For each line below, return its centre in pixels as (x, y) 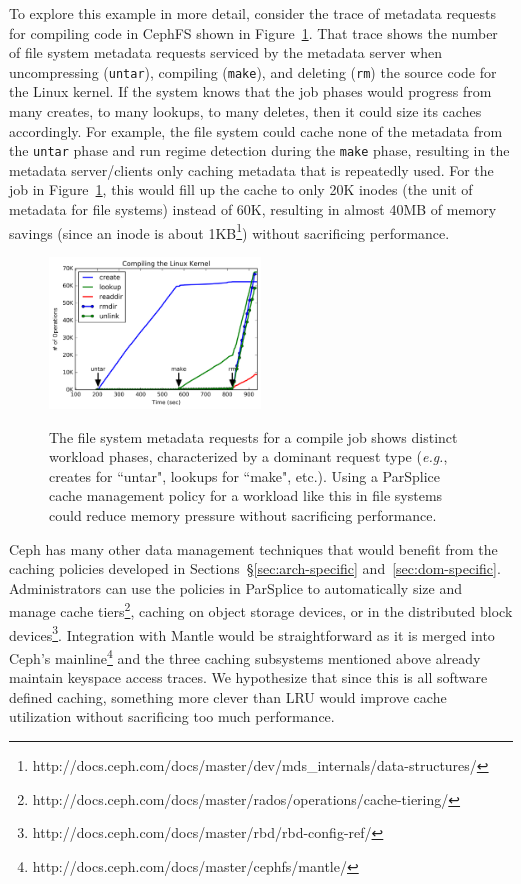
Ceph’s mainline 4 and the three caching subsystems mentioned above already (245, 656)
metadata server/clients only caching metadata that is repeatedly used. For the (251, 169)
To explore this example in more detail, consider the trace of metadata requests (252, 13)
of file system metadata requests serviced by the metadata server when (225, 52)
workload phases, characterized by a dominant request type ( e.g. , (248, 456)
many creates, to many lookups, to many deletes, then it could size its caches (245, 111)
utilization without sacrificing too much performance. (172, 716)
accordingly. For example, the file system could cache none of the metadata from (256, 130)
